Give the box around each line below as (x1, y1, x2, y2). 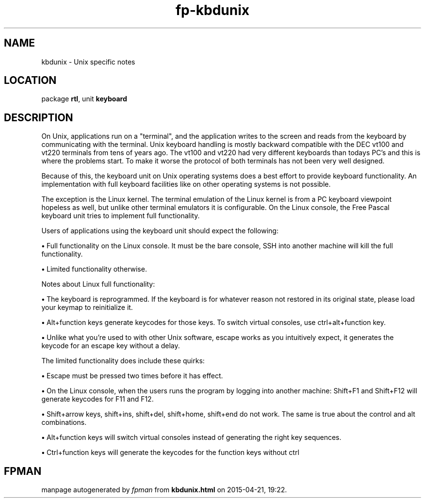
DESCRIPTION (4, 111, 73, 124)
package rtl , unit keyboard (41, 95, 127, 103)
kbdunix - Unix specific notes (41, 57, 135, 66)
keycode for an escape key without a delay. (41, 341, 180, 350)
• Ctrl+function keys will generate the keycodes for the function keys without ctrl (41, 448, 299, 457)
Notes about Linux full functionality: (41, 280, 155, 289)
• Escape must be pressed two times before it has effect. (41, 372, 223, 380)
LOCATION (4, 74, 57, 87)
